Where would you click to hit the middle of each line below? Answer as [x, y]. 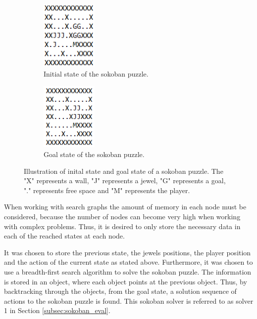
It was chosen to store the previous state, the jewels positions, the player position [128, 252]
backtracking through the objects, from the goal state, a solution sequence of [120, 291]
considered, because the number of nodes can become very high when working [122, 217]
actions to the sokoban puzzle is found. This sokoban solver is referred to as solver [129, 300]
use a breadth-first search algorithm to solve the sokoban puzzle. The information [128, 272]
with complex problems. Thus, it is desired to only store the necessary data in [122, 226]
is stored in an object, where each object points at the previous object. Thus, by [126, 281]
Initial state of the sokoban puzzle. [96, 74]
